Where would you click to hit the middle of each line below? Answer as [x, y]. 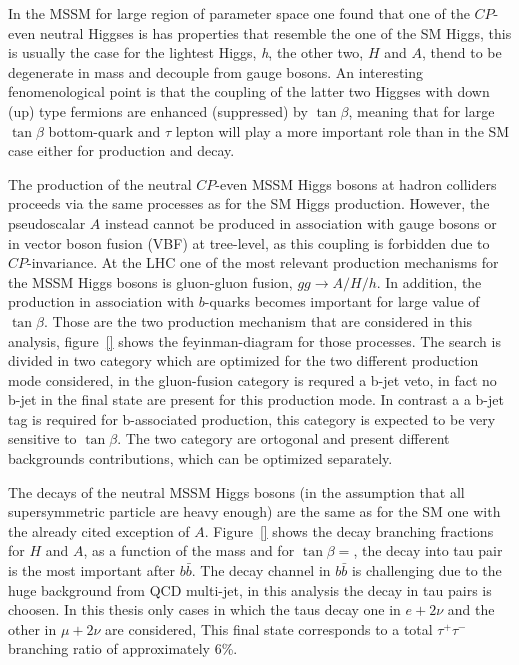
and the [471, 609]
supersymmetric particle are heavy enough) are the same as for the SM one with [254, 511]
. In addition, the [429, 281]
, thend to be [461, 52]
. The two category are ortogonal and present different [283, 438]
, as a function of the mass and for [189, 550]
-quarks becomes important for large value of [342, 301]
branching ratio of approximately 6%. [123, 648]
